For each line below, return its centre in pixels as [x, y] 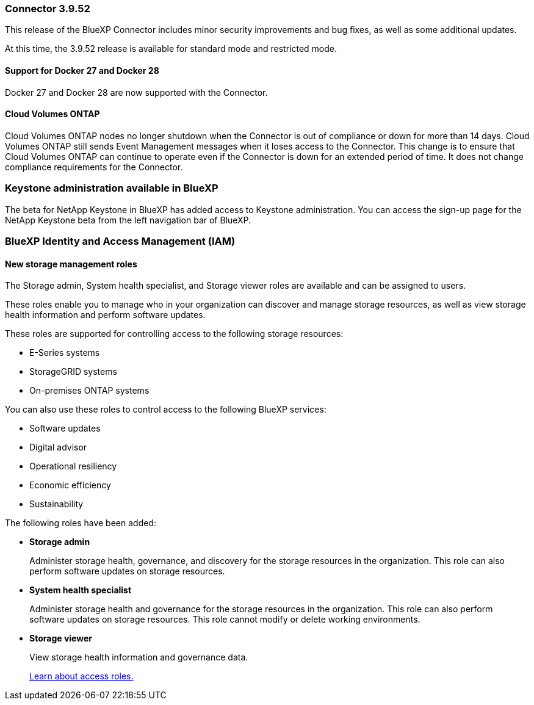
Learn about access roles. [81, 676]
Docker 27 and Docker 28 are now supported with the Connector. [136, 92]
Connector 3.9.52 [48, 9]
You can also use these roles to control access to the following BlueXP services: [166, 410]
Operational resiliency [73, 466]
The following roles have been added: [81, 523]
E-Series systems [65, 353]
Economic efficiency [70, 485]
